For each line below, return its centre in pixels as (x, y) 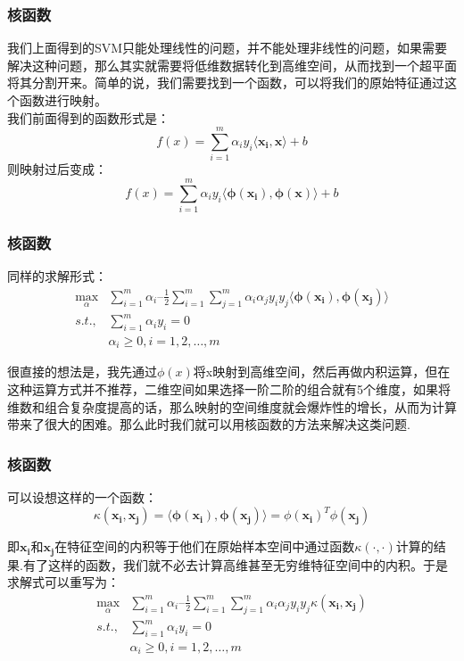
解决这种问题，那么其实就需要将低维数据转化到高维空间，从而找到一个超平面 (232, 65)
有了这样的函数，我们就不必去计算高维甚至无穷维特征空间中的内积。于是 (235, 564)
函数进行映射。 (63, 100)
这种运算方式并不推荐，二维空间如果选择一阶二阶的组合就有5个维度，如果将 (229, 389)
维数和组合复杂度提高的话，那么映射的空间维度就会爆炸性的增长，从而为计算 (232, 406)
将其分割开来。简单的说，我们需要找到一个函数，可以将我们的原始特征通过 (226, 83)
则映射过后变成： (57, 169)
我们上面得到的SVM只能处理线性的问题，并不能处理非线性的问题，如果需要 (228, 48)
